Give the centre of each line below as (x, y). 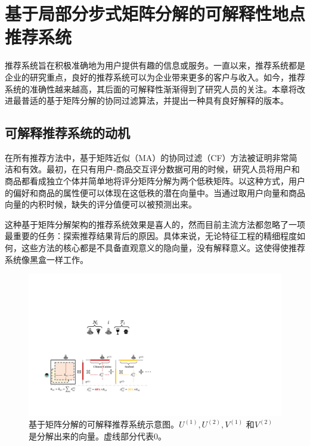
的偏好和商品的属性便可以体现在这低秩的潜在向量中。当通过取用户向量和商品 (155, 192)
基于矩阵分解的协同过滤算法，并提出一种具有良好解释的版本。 (167, 100)
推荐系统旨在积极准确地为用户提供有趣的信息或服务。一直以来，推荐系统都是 (155, 65)
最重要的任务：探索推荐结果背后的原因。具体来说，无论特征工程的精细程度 (151, 236)
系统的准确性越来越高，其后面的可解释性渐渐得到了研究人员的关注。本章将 (151, 89)
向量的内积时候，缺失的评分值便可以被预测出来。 (101, 204)
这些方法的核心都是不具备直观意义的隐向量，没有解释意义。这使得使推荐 (163, 248)
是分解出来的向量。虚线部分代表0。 (97, 436)
